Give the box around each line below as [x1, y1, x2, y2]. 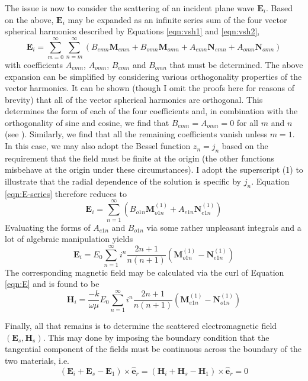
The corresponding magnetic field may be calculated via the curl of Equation [5, 266, 284, 278]
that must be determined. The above [169, 58, 303, 70]
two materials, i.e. [5, 354, 69, 366]
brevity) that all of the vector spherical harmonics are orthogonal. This [5, 93, 263, 105]
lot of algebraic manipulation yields [5, 233, 133, 245]
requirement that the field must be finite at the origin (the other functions [5, 151, 274, 164]
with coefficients [5, 58, 63, 70]
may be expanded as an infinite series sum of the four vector [68, 13, 287, 25]
